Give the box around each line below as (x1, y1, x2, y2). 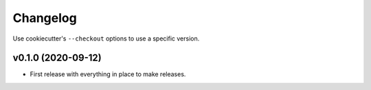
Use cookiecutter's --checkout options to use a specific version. (12, 34, 200, 43)
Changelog (12, 10, 77, 25)
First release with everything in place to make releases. (30, 70, 186, 78)
